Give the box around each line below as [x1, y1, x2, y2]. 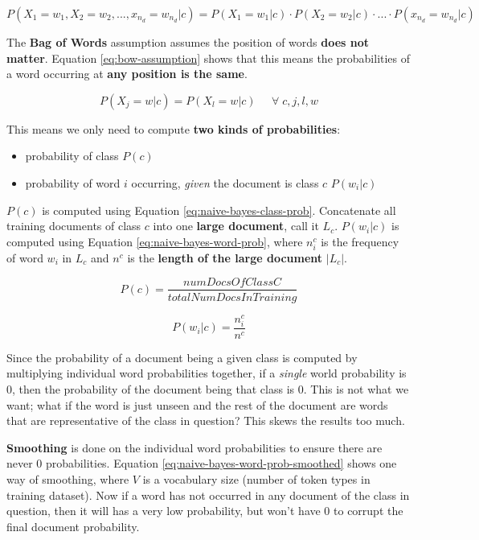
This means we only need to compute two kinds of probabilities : [6, 120, 341, 137]
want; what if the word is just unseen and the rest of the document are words [6, 396, 388, 413]
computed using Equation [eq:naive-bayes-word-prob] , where [6, 233, 303, 249]
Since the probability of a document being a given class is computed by [6, 348, 358, 365]
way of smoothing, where [6, 470, 129, 487]
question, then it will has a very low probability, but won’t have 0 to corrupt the [6, 502, 403, 519]
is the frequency [321, 233, 399, 249]
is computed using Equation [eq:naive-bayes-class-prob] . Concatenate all [42, 201, 396, 218]
